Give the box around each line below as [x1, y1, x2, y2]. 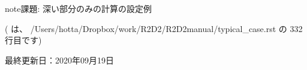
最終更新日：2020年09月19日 [5, 53, 114, 66]
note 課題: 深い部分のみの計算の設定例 [5, 2, 152, 14]
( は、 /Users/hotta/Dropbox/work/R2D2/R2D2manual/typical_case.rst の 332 [5, 22, 303, 34]
